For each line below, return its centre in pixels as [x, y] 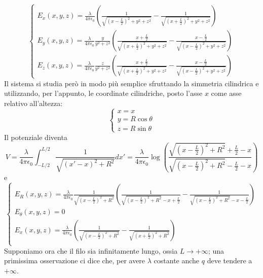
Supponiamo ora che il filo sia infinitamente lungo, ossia [91, 250]
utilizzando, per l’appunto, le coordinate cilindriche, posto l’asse [103, 93]
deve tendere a [230, 260]
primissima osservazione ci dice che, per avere [75, 260]
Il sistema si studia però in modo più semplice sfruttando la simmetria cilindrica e [131, 83]
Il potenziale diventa [36, 137]
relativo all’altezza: [33, 103]
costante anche [177, 260]
